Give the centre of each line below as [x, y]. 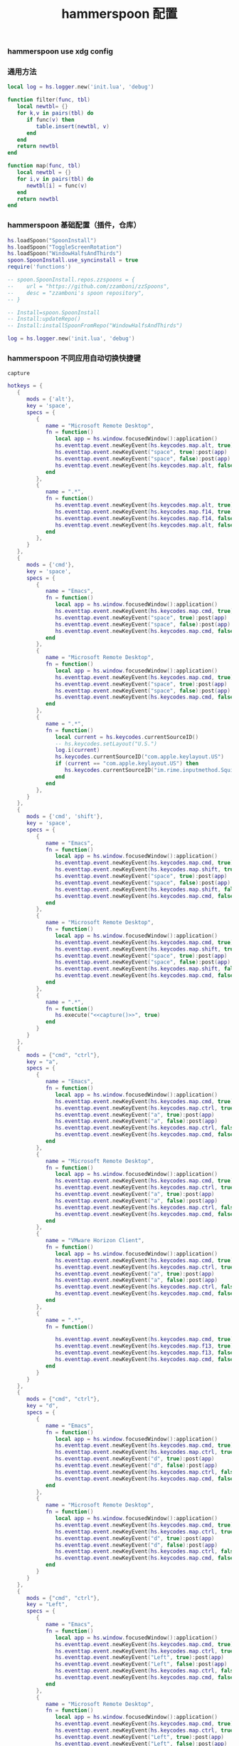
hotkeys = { [25, 386]
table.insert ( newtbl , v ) [73, 126]
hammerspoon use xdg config [60, 51]
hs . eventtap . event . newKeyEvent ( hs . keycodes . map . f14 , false [144, 518]
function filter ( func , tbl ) [49, 100]
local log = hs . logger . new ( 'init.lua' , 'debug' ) [81, 87]
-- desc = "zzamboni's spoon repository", [76, 293]
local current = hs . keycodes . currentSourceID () [127, 737]
